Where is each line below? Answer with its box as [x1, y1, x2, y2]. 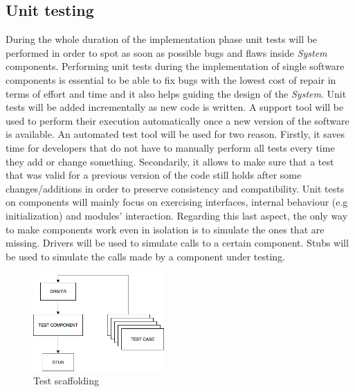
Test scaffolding [33, 373, 100, 388]
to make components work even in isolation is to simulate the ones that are [6, 222, 325, 236]
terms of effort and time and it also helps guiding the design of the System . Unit [6, 86, 347, 100]
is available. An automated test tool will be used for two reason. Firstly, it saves [6, 127, 345, 141]
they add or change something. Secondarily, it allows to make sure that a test [6, 154, 334, 168]
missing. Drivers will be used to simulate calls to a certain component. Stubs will [6, 235, 349, 250]
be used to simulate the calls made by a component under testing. [6, 249, 285, 263]
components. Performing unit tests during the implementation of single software [6, 59, 345, 73]
